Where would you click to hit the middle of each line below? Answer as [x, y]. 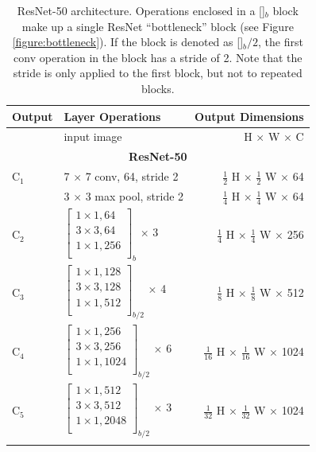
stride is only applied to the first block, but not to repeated [158, 73]
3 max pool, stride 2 [135, 196]
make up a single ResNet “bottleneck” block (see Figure [158, 26]
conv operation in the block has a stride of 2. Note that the [158, 57]
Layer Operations [112, 116]
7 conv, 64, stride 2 [132, 176]
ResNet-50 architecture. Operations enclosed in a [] [141, 10]
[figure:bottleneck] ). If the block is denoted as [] [128, 42]
